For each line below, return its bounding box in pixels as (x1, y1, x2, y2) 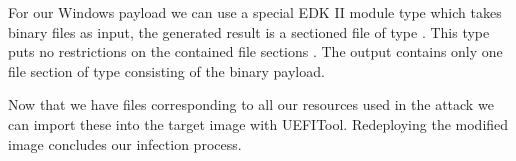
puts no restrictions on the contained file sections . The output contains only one (8, 41, 503, 62)
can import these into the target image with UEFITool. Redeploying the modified (8, 113, 509, 134)
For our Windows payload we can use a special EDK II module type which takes (8, 2, 502, 22)
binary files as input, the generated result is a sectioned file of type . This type (8, 21, 490, 42)
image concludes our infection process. (8, 133, 242, 154)
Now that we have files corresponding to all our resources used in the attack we (8, 94, 494, 115)
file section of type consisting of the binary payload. (8, 60, 325, 81)
